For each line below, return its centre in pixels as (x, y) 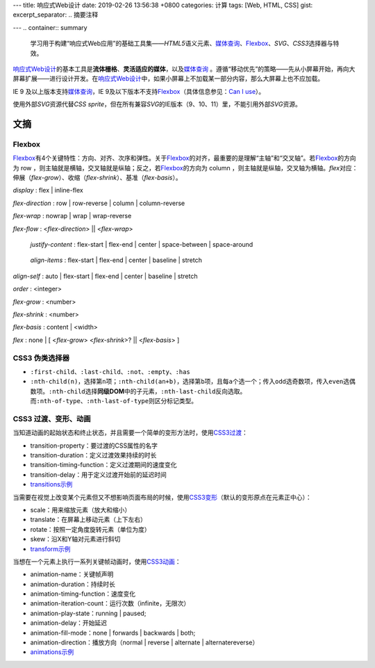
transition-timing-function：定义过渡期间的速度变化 (103, 465)
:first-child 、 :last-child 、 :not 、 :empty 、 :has (110, 371)
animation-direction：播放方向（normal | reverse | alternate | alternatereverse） (144, 642)
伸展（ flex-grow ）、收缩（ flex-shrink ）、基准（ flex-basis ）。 (97, 178)
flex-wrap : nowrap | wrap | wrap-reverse (72, 216)
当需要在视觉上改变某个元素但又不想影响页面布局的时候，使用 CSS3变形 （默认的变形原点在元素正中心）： (162, 497)
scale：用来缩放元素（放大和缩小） (81, 510)
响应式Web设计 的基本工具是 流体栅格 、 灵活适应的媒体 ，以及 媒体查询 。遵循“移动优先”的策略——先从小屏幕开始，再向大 (184, 69)
